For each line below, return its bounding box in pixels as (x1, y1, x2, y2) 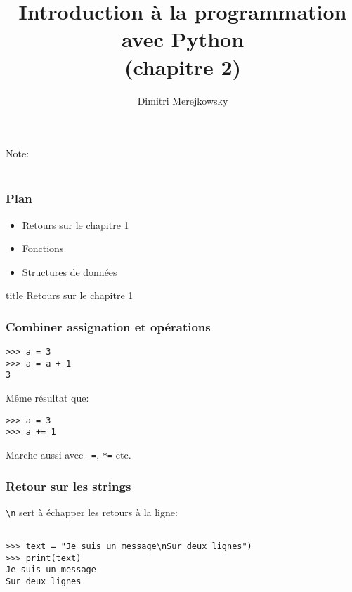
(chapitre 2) (124, 52, 242, 81)
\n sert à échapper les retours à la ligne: (6, 504, 178, 519)
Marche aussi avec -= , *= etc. (6, 447, 131, 461)
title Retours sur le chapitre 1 (6, 288, 133, 303)
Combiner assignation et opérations (6, 317, 211, 335)
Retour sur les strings (6, 477, 131, 494)
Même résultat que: (6, 390, 89, 405)
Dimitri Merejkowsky (137, 93, 228, 107)
